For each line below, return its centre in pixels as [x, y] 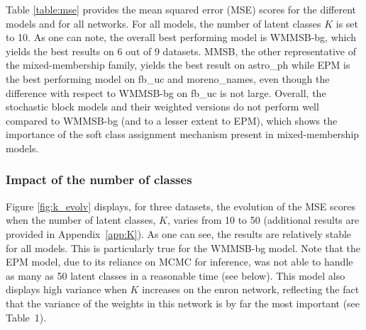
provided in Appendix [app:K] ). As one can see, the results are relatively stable [179, 233]
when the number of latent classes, [81, 220]
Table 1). [26, 317]
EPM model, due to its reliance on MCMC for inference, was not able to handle [179, 262]
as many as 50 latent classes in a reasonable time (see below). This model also [176, 275]
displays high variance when [66, 289]
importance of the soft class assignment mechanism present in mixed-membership [183, 134]
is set [347, 23]
